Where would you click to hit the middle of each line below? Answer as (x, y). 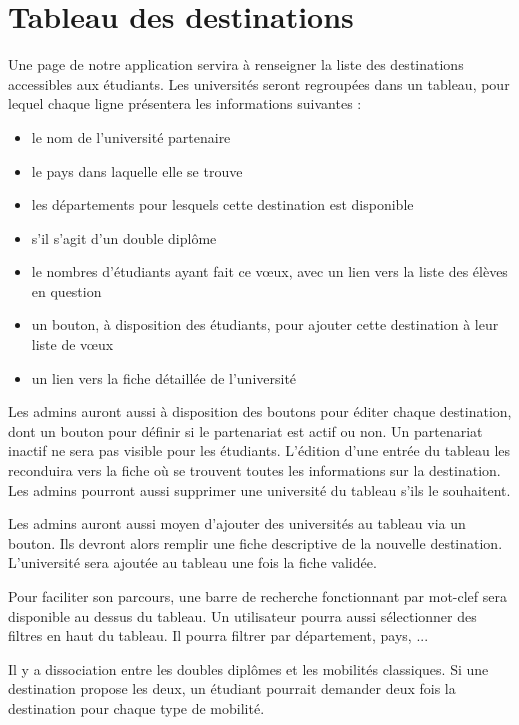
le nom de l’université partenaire (131, 136)
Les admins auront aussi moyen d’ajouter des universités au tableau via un (237, 523)
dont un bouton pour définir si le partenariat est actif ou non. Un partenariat (245, 430)
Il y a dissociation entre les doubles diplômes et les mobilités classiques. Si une (248, 668)
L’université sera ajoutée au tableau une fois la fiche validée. (192, 562)
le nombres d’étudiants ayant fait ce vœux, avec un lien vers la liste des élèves (269, 271)
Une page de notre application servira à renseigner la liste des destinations (236, 64)
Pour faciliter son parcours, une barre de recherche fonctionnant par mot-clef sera (257, 596)
